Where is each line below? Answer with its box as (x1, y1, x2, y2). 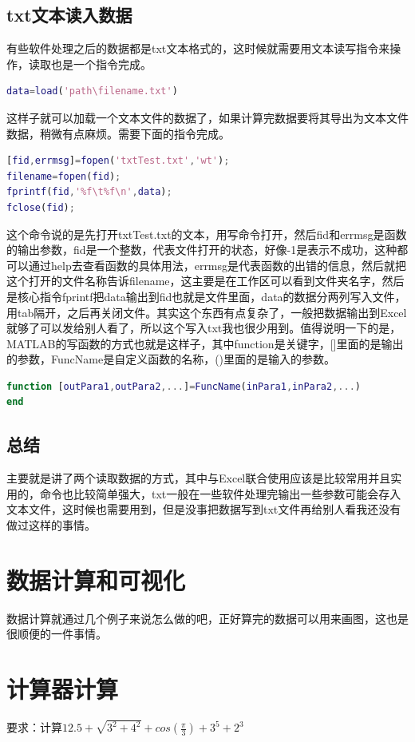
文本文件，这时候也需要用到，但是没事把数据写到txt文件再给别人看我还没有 (6, 501, 401, 518)
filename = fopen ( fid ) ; (6, 170, 121, 182)
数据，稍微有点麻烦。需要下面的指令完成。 (6, 125, 230, 141)
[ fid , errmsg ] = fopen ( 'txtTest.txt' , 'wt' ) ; (6, 155, 230, 167)
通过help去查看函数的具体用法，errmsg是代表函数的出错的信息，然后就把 (28, 256, 407, 273)
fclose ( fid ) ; (6, 201, 75, 213)
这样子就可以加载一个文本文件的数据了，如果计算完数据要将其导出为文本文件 (6, 109, 409, 125)
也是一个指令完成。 (50, 55, 152, 72)
